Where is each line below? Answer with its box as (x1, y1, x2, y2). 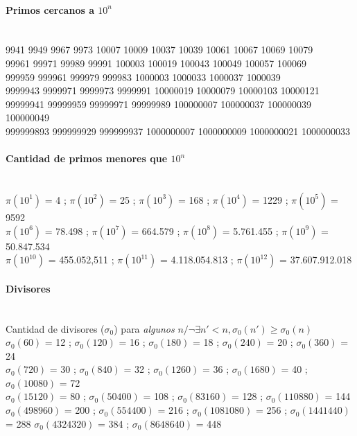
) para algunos (114, 321, 175, 335)
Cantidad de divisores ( (6, 321, 105, 335)
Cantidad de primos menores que (6, 151, 168, 166)
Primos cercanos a (6, 2, 94, 17)
